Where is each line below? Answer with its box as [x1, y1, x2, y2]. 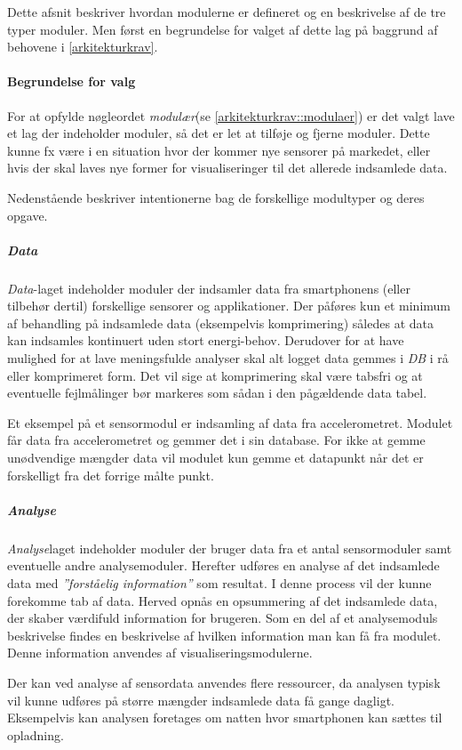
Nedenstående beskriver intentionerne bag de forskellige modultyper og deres [7, 188, 425, 206]
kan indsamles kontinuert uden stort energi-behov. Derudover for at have [7, 331, 404, 350]
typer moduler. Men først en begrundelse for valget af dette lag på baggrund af [7, 20, 438, 38]
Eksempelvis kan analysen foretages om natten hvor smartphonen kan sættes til [7, 708, 442, 727]
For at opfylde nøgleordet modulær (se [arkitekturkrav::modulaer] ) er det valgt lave [7, 106, 455, 125]
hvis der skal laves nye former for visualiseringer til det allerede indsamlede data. [7, 158, 448, 177]
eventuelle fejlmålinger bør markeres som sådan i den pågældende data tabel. [7, 383, 427, 402]
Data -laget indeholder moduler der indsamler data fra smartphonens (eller [7, 278, 410, 297]
